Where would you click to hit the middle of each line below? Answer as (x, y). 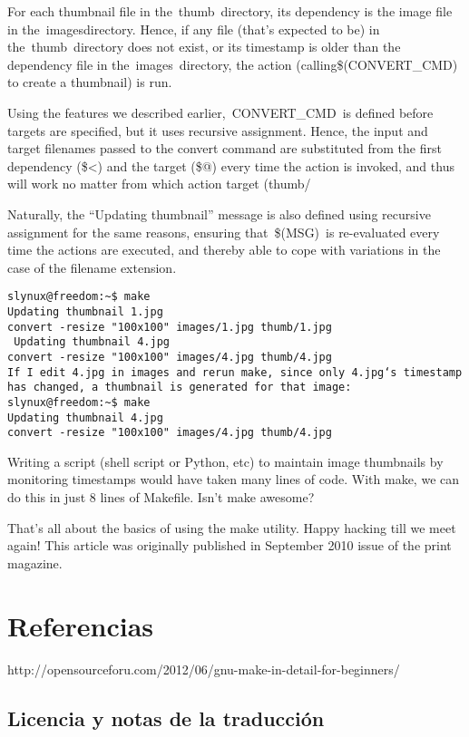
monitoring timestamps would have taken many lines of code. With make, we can (234, 479)
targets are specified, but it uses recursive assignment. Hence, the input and (218, 130)
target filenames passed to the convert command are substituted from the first (225, 148)
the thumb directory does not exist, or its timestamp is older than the (204, 47)
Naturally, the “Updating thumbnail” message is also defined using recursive (219, 213)
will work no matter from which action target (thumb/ (159, 184)
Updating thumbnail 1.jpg (85, 311)
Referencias (81, 625)
